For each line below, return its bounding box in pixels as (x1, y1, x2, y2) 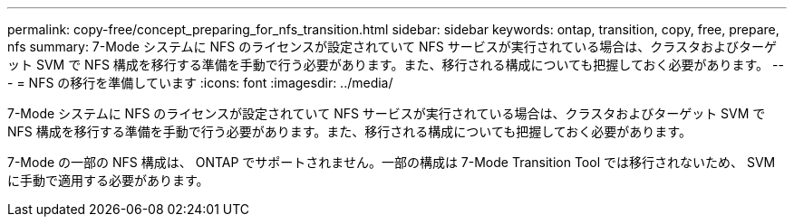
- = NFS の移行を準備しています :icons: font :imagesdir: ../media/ (7, 75, 393, 90)
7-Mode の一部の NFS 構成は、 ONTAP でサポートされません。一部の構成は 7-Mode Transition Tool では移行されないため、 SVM (7, 154, 776, 170)
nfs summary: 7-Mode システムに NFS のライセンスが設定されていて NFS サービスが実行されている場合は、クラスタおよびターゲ (7, 39, 778, 54)
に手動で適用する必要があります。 (7, 173, 209, 188)
